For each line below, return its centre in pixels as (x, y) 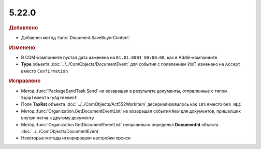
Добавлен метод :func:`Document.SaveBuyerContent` (76, 37)
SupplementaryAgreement (49, 98)
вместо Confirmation (44, 71)
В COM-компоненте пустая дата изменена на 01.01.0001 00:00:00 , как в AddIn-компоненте (119, 57)
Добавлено (23, 27)
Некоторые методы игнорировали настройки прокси (76, 138)
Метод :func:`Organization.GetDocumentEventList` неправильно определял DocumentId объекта (120, 124)
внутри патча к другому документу (58, 118)
